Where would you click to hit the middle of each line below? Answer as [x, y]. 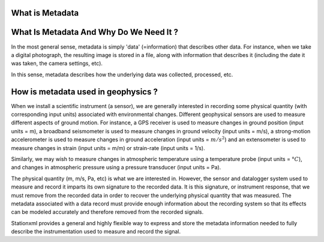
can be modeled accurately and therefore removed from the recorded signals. [107, 212]
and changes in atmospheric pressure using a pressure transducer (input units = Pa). [116, 168]
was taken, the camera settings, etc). [57, 64]
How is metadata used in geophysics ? [85, 92]
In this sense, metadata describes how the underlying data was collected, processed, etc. [122, 74]
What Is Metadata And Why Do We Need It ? [94, 32]
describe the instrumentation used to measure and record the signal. [96, 232]
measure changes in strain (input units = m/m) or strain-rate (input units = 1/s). [108, 148]
